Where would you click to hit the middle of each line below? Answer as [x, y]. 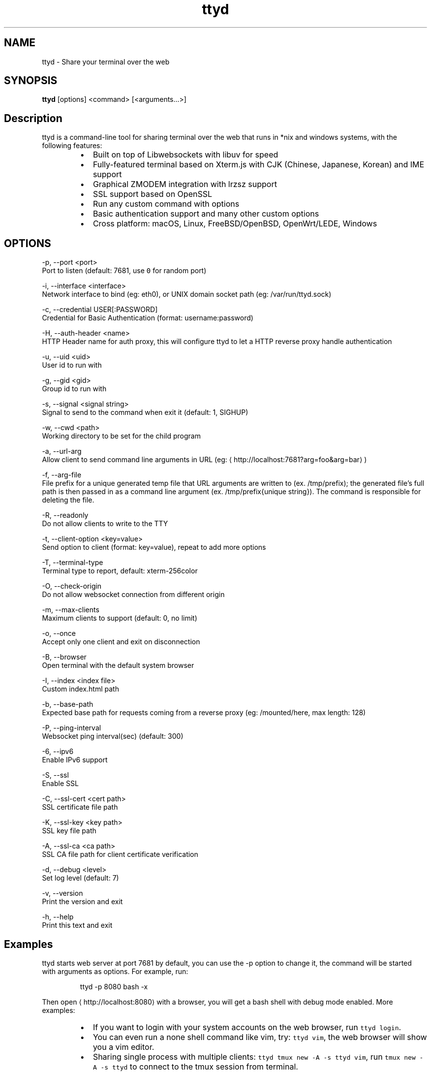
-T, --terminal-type [73, 563]
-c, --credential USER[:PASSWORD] [100, 310]
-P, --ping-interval [72, 728]
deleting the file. [68, 500]
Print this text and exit [77, 925]
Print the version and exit [82, 902]
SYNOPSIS [31, 81]
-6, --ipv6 [58, 752]
